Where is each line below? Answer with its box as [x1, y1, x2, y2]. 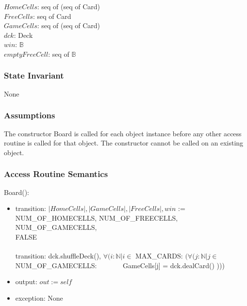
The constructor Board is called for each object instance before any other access [4, 128, 242, 138]
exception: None [15, 292, 63, 303]
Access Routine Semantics [4, 168, 108, 180]
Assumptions [4, 109, 55, 121]
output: [15, 276, 37, 287]
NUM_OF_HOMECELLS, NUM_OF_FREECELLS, [15, 212, 178, 223]
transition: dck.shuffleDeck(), [15, 251, 101, 261]
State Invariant [4, 69, 64, 81]
